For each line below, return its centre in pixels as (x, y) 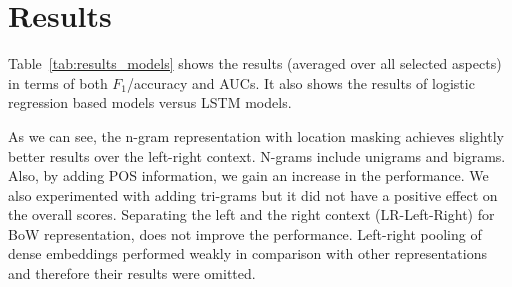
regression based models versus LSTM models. (150, 102)
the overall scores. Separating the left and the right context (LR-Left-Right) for (251, 214)
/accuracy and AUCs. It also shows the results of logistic (301, 82)
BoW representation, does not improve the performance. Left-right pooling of (245, 233)
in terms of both (58, 82)
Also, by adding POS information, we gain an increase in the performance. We (248, 175)
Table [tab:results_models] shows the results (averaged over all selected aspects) (255, 63)
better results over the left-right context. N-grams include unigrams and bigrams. (257, 155)
